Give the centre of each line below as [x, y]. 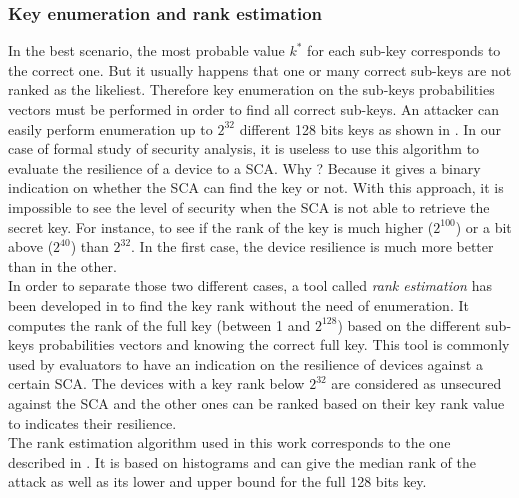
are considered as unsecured [416, 383]
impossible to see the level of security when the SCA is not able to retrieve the [249, 206]
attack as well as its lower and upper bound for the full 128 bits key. [217, 481]
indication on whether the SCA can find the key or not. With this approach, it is [256, 187]
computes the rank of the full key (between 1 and [159, 324]
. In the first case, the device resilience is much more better [312, 246]
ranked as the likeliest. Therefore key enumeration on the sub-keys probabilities [251, 89]
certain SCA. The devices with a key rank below [156, 383]
